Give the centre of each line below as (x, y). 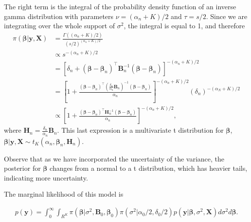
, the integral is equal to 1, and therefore (184, 26)
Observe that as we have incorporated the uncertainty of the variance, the (114, 158)
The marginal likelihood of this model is (64, 194)
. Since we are (227, 16)
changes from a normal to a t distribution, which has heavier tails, (149, 168)
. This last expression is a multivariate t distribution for (140, 130)
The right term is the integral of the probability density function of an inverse (120, 6)
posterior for (22, 168)
